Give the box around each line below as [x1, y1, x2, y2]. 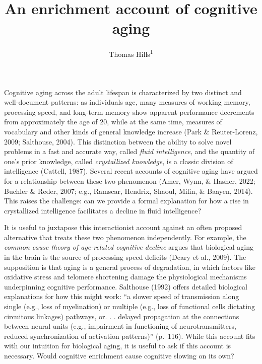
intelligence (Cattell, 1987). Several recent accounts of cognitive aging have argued [4, 166, 258, 176]
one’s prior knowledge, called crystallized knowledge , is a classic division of [4, 156, 233, 166]
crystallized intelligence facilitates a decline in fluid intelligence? [4, 205, 202, 215]
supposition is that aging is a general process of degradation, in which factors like [4, 261, 255, 272]
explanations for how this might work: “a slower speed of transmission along [4, 291, 239, 302]
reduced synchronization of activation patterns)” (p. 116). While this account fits [4, 330, 255, 341]
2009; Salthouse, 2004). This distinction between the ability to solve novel [4, 136, 232, 147]
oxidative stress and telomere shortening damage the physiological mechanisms [4, 271, 247, 282]
